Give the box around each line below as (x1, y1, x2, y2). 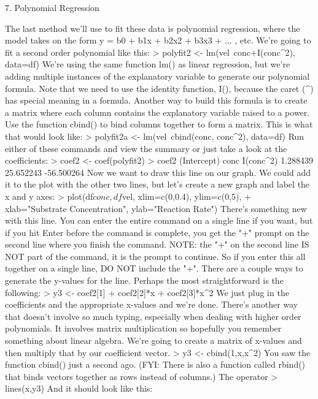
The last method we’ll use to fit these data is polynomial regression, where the (5, 21, 300, 34)
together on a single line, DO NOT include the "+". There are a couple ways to (5, 262, 303, 275)
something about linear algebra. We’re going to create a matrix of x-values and (5, 334, 302, 347)
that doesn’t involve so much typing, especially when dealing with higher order (5, 310, 301, 322)
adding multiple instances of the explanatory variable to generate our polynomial (5, 69, 310, 82)
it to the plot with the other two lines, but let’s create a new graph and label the (5, 178, 310, 191)
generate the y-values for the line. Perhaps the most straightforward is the (5, 274, 284, 287)
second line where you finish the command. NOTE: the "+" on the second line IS (5, 238, 309, 251)
